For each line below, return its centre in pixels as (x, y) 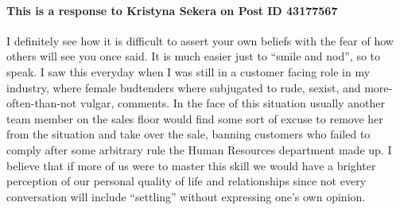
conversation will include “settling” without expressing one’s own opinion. (186, 196)
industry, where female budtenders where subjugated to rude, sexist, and (184, 87)
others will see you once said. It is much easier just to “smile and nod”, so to (194, 56)
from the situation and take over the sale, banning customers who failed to (188, 134)
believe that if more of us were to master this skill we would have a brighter (191, 165)
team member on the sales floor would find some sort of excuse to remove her (195, 118)
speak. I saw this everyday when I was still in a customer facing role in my (188, 71)
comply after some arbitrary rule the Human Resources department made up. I (199, 149)
